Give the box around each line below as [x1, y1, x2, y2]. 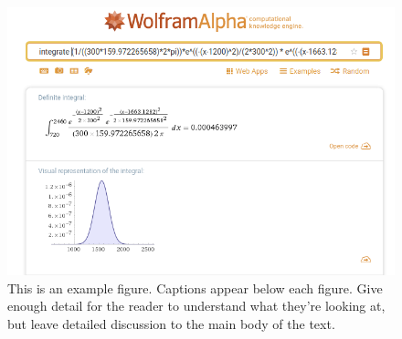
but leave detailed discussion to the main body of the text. [7, 313, 335, 333]
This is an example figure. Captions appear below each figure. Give [7, 278, 383, 297]
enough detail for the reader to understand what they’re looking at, [7, 296, 386, 315]
